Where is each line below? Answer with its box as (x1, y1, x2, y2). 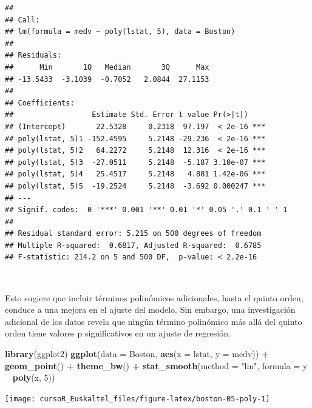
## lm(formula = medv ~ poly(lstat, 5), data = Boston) (5, 27, 236, 36)
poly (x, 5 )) (12, 371, 55, 384)
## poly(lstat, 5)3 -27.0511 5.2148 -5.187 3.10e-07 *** (5, 158, 266, 167)
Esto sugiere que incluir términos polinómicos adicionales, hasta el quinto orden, (5, 291, 304, 304)
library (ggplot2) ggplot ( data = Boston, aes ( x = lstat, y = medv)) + (5, 347, 270, 360)
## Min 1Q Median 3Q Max (5, 62, 209, 72)
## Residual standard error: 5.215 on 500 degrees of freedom (5, 229, 262, 238)
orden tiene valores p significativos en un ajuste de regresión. (5, 327, 231, 339)
